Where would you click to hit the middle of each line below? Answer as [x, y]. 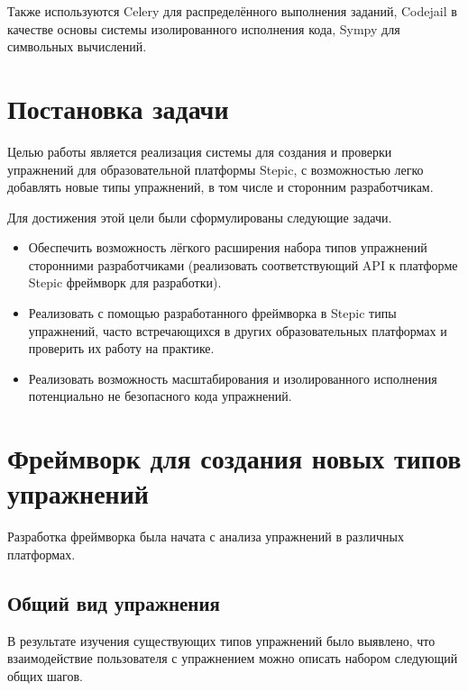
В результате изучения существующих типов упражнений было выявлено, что [221, 640]
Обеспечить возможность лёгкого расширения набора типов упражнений [228, 247]
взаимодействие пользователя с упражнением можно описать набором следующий [233, 658]
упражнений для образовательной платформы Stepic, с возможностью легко [216, 169]
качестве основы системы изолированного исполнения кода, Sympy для [204, 28]
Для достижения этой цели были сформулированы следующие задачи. [200, 217]
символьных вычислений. [77, 46]
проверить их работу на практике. [121, 348]
